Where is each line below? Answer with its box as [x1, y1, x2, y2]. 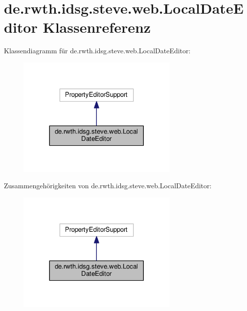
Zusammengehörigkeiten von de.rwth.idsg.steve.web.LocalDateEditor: [4, 180, 212, 191]
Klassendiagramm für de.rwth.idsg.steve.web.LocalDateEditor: [4, 45, 191, 56]
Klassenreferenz [43, 17, 151, 37]
